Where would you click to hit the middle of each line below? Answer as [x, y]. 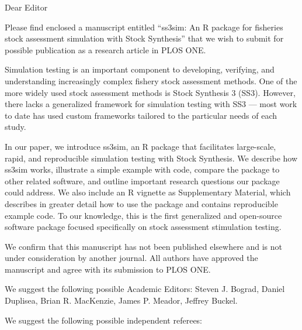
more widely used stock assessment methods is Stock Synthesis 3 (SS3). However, [150, 92]
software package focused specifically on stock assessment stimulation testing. [143, 227]
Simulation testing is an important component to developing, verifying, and [140, 69]
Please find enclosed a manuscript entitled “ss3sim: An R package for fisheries [144, 27]
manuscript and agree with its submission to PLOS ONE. [108, 269]
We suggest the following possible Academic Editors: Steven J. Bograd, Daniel [145, 289]
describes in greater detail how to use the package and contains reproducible [141, 203]
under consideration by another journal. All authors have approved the [131, 258]
